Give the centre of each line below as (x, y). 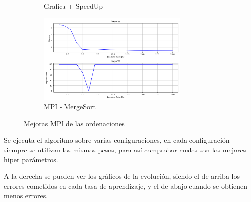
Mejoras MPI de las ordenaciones (74, 123)
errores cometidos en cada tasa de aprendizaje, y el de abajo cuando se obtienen (126, 185)
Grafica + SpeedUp (73, 6)
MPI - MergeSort (70, 107)
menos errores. (26, 195)
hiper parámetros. (31, 159)
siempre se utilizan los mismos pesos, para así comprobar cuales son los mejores (125, 150)
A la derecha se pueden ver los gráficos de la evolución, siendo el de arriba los (122, 176)
